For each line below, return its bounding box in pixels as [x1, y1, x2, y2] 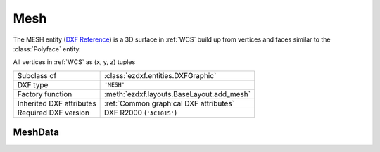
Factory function [17, 89, 72, 99]
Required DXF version [17, 108, 89, 118]
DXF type [17, 80, 49, 89]
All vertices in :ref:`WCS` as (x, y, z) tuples [13, 58, 136, 66]
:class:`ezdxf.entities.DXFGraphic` [103, 70, 217, 80]
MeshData [13, 127, 60, 139]
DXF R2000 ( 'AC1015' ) [103, 108, 177, 118]
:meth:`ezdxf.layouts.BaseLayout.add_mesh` [103, 89, 251, 99]
